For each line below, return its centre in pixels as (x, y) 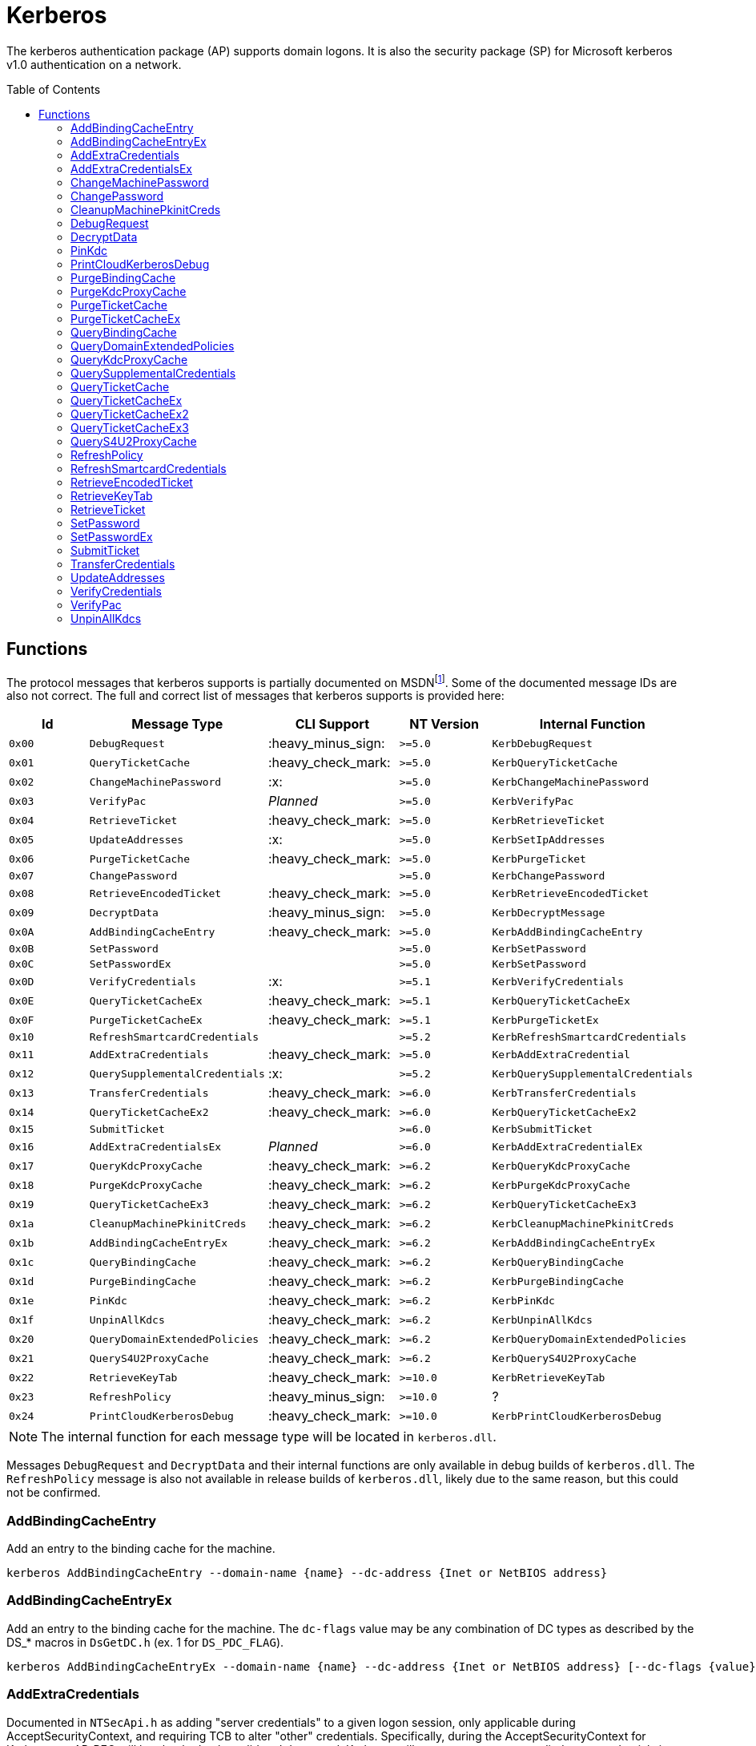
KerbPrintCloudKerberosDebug (577, 1416)
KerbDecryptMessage (549, 912)
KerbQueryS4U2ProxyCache (564, 1358)
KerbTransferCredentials (564, 1093)
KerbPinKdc (523, 1300)
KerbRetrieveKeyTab (549, 1377)
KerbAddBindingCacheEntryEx (574, 1243)
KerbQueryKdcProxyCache (561, 1166)
